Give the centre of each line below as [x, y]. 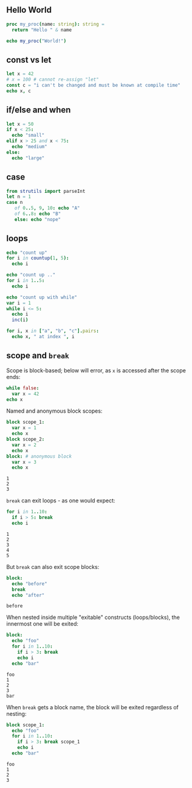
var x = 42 [26, 394]
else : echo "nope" [38, 219]
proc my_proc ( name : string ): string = [55, 24]
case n [15, 203]
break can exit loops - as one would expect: [61, 501]
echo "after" [28, 595]
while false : [23, 388]
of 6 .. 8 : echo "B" [38, 214]
